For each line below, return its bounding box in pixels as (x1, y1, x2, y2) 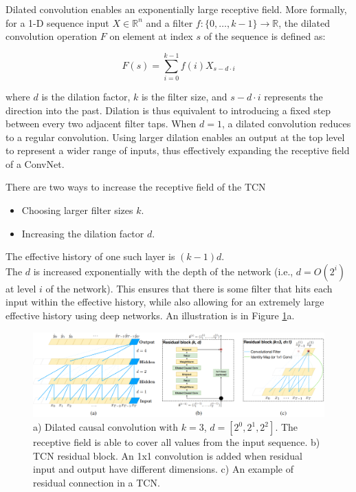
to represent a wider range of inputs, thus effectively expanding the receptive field (5, 143, 350, 158)
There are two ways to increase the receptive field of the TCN (5, 180, 266, 194)
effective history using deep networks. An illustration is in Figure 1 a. (5, 308, 295, 323)
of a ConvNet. (5, 156, 65, 171)
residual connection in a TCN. (33, 475, 160, 489)
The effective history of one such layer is (5, 249, 175, 264)
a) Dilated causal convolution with (33, 420, 179, 434)
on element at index (109, 29, 193, 43)
